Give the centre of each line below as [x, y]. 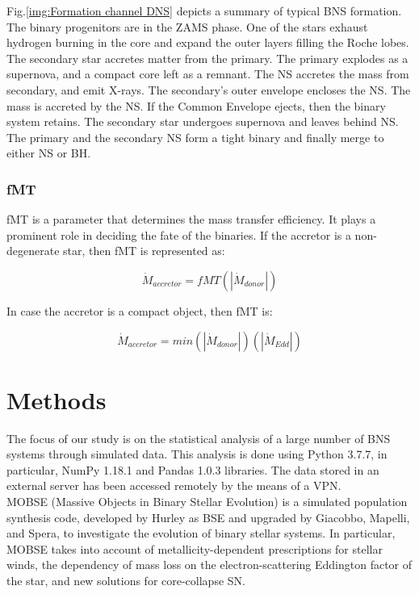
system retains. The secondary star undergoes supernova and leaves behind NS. [203, 121]
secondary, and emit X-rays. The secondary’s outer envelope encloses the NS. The [209, 89]
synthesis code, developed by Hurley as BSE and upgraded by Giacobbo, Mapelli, [208, 517]
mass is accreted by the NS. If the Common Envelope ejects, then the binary [196, 105]
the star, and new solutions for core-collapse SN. [126, 580]
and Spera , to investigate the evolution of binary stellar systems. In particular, [201, 533]
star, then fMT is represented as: [144, 251]
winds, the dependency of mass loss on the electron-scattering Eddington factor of [209, 565]
